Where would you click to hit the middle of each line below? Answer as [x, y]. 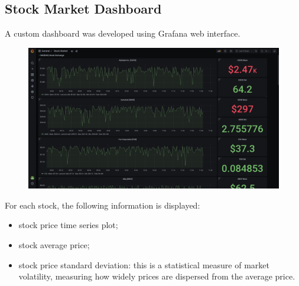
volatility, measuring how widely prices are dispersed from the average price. [157, 276]
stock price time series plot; [68, 225]
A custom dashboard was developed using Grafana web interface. [123, 33]
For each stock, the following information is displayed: [103, 205]
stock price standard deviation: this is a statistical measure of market [144, 264]
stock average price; [54, 245]
